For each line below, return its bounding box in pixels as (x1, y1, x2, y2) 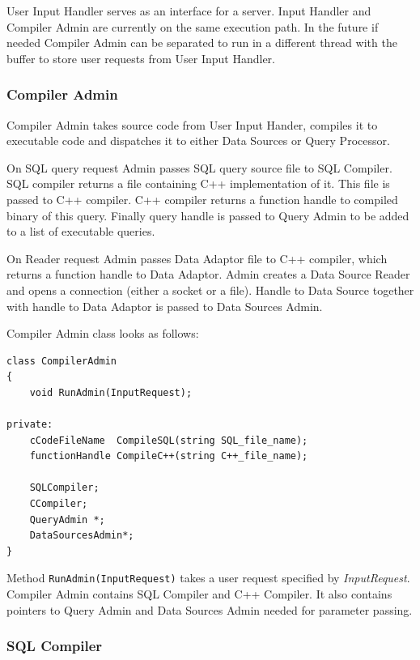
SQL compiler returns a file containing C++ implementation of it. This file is (6, 175, 390, 192)
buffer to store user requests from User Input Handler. (6, 49, 275, 66)
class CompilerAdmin (6, 355, 117, 367)
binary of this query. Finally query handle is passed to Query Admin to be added (6, 207, 409, 224)
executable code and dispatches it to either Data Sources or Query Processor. (6, 132, 390, 149)
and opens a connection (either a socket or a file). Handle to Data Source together (6, 281, 414, 298)
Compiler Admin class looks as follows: (6, 325, 199, 342)
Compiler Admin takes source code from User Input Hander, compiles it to (6, 116, 378, 133)
